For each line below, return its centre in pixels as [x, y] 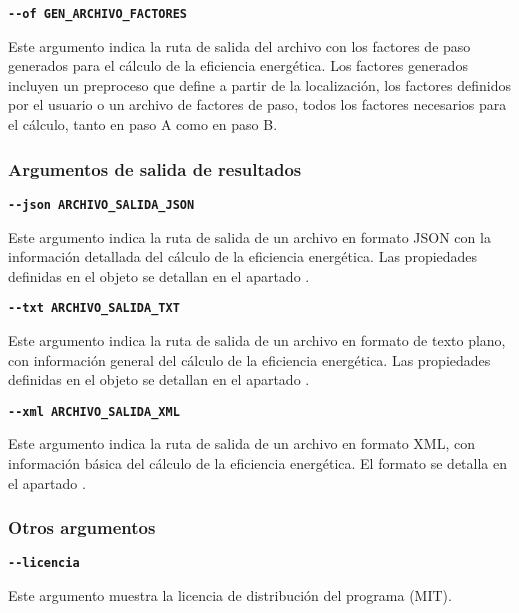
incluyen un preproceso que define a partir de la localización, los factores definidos [259, 84]
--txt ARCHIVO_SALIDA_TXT [94, 308]
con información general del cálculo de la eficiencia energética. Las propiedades [249, 359]
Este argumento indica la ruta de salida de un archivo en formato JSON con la [249, 236]
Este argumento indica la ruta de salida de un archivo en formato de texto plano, [257, 339]
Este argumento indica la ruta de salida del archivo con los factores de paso [239, 45]
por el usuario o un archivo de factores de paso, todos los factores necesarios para [257, 104]
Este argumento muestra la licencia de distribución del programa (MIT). [230, 595]
